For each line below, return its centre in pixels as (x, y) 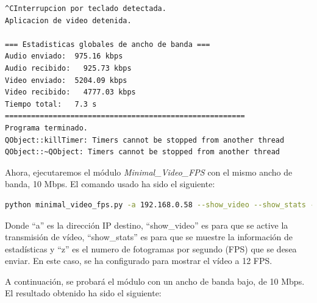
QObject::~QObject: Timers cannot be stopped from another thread (143, 152)
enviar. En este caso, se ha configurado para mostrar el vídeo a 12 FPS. (139, 261)
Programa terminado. (47, 128)
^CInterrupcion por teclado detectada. (86, 9)
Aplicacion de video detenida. (68, 20)
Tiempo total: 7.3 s (51, 104)
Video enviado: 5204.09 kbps (66, 80)
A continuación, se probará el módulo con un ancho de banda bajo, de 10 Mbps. (155, 281)
